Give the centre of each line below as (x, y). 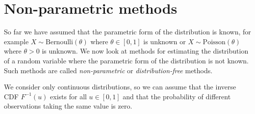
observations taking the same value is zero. (68, 106)
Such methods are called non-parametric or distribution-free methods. (108, 70)
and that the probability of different (177, 96)
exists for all (68, 96)
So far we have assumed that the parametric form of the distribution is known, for (127, 32)
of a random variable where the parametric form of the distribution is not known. (127, 60)
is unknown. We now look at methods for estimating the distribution (145, 51)
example (16, 41)
